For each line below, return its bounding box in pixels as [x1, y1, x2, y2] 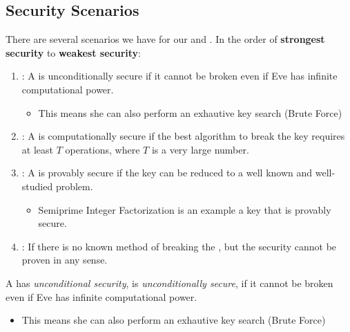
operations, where [65, 142, 140, 156]
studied [21, 178, 53, 193]
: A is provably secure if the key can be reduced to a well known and [21, 165, 313, 180]
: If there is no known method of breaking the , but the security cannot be [21, 239, 337, 253]
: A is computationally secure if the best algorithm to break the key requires [21, 129, 345, 143]
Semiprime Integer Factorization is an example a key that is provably [38, 202, 331, 216]
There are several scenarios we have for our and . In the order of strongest [6, 32, 325, 46]
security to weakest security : [6, 45, 141, 59]
